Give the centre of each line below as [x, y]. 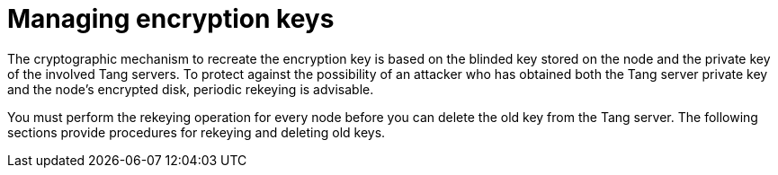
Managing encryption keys [171, 19]
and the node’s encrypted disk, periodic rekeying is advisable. [191, 89]
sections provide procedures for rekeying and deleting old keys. [197, 132]
